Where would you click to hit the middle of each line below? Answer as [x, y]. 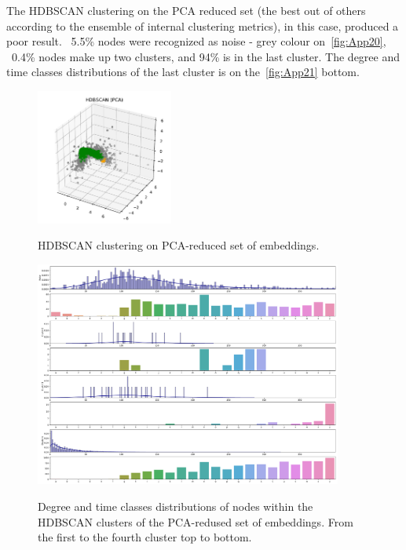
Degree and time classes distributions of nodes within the [176, 506]
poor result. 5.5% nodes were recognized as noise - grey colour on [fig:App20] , [196, 41]
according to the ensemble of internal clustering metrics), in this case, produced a [203, 25]
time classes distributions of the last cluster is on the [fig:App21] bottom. [183, 72]
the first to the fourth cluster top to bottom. [145, 537]
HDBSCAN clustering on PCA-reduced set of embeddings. [179, 245]
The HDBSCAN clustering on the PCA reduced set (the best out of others [186, 10]
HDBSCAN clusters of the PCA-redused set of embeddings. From [196, 521]
